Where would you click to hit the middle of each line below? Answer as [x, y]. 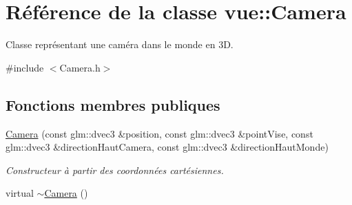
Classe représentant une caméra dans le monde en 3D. [120, 44]
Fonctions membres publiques [113, 104]
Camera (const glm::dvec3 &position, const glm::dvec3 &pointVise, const [159, 133]
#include [25, 67]
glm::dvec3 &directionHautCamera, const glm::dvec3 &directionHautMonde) [167, 147]
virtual [20, 193]
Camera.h [80, 67]
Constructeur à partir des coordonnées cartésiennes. [115, 170]
